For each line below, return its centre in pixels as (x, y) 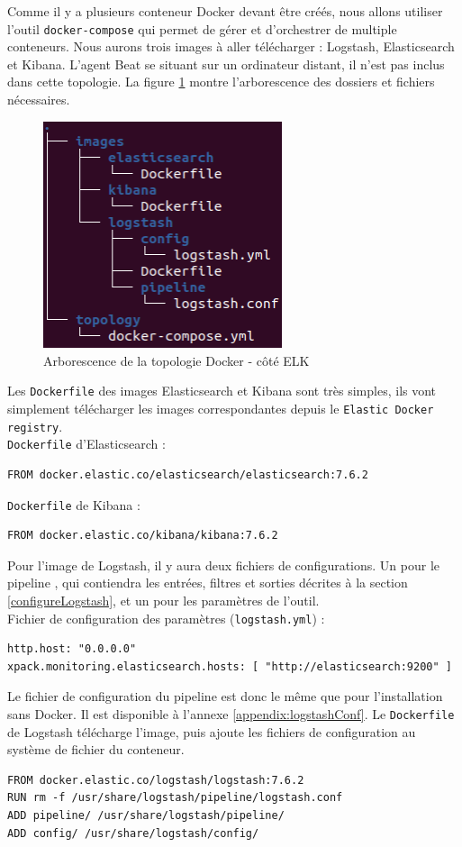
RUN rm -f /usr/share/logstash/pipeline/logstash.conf (175, 798)
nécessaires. (39, 100)
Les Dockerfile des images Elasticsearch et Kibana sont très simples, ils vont (222, 391)
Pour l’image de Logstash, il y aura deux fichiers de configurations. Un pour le (224, 565)
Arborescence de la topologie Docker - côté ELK (177, 360)
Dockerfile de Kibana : (74, 504)
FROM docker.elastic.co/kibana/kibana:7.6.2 (143, 536)
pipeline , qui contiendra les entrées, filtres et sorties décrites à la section (208, 583)
